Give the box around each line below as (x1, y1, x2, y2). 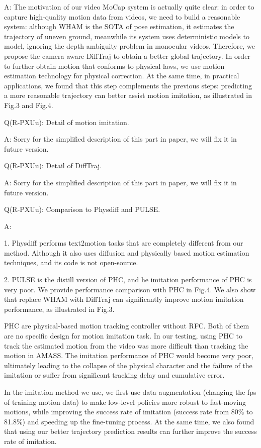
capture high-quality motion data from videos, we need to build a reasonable (4, 11, 240, 22)
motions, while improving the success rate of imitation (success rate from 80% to (4, 406, 253, 417)
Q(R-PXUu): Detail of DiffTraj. (4, 160, 102, 171)
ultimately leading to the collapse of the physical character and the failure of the (4, 360, 252, 370)
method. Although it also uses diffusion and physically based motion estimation (4, 247, 249, 258)
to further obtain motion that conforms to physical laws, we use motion (4, 60, 225, 71)
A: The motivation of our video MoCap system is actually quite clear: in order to (4, 2, 254, 12)
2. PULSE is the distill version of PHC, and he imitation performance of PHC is (4, 274, 252, 285)
